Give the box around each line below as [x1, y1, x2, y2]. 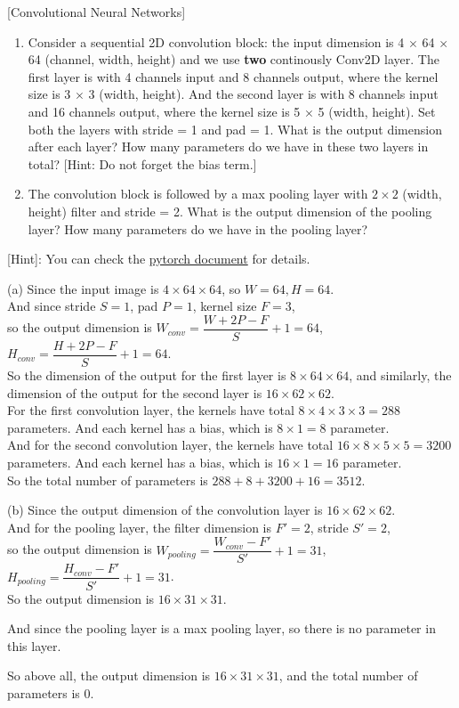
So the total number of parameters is [7, 470, 208, 489]
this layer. [7, 636, 61, 655]
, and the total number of [278, 666, 418, 685]
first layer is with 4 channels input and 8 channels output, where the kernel [28, 67, 439, 85]
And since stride [7, 297, 96, 315]
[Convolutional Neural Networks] [7, 3, 186, 20]
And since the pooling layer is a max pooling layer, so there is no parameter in [7, 619, 436, 638]
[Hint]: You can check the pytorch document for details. [7, 249, 310, 268]
